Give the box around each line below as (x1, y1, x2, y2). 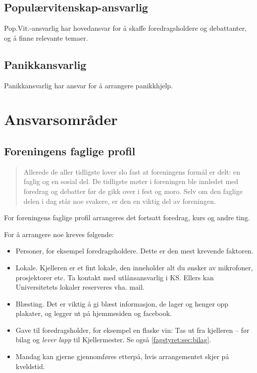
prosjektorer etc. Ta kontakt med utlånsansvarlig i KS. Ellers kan (15, 272, 214, 282)
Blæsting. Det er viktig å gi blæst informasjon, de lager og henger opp (15, 298, 229, 309)
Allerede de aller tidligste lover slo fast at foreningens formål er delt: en (23, 166, 241, 177)
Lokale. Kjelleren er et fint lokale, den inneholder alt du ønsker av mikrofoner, (15, 262, 253, 272)
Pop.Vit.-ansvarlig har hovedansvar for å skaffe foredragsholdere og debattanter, (4, 23, 247, 33)
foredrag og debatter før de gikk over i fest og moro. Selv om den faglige (23, 186, 243, 196)
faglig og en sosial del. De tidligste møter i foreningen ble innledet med (23, 176, 239, 186)
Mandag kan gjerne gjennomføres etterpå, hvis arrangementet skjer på (15, 351, 229, 362)
